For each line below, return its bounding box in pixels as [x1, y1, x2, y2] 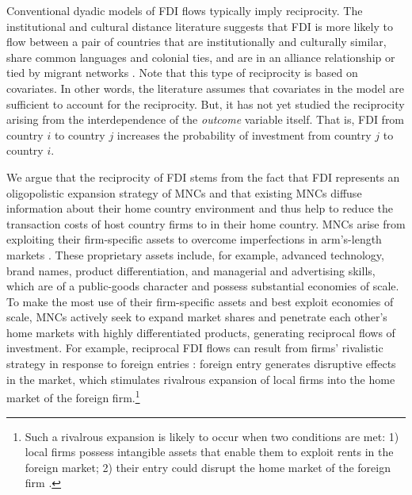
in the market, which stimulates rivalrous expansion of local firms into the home [6, 370, 395, 387]
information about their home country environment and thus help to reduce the [6, 200, 393, 217]
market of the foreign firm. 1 [6, 387, 140, 405]
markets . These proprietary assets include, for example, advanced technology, [6, 246, 384, 263]
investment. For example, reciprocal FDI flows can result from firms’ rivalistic [6, 340, 383, 356]
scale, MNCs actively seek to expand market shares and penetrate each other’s [6, 309, 387, 325]
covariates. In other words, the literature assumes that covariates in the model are [6, 79, 404, 96]
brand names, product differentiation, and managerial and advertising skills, [6, 262, 376, 278]
